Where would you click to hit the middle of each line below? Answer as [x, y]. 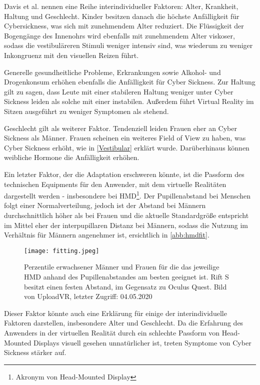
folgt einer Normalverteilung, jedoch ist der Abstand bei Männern [105, 205]
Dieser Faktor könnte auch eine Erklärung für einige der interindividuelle [115, 313]
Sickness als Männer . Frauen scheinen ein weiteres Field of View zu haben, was [125, 138]
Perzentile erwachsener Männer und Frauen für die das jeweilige [122, 267]
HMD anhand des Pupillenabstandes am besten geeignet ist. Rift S [126, 276]
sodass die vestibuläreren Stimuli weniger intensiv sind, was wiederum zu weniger [128, 45]
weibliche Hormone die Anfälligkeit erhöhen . [72, 157]
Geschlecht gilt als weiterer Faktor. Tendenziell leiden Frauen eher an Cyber [120, 128]
